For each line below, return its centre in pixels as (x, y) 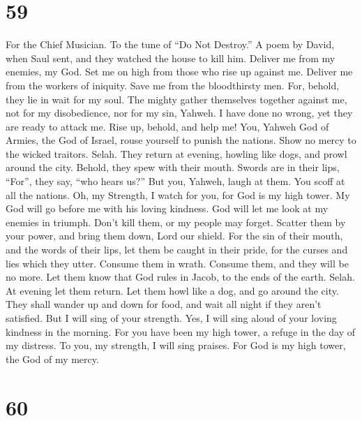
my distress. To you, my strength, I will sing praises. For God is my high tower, (176, 345)
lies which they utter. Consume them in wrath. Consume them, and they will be (177, 263)
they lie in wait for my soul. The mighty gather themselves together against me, (176, 99)
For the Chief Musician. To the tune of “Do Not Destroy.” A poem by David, (170, 44)
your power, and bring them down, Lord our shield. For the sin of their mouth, (174, 236)
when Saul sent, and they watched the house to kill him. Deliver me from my (171, 58)
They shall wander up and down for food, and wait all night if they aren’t (164, 304)
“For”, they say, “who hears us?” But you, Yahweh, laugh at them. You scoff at (175, 181)
